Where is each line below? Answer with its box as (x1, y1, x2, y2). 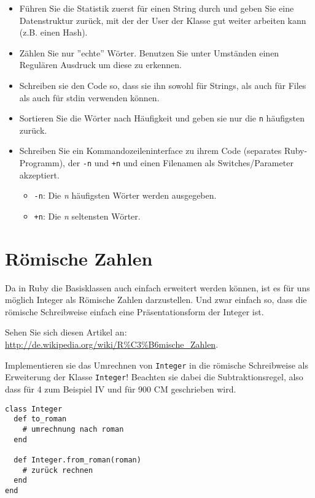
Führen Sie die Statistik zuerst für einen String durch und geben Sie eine (19, 2, 294, 14)
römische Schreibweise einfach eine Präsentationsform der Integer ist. (5, 305, 264, 318)
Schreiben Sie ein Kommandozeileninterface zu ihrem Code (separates (19, 144, 282, 157)
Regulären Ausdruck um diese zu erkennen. (19, 58, 182, 71)
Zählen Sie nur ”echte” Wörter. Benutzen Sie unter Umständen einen (19, 46, 279, 59)
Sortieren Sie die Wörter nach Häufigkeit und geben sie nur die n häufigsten (19, 112, 305, 124)
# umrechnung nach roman (22, 424, 124, 434)
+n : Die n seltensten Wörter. (34, 209, 141, 222)
